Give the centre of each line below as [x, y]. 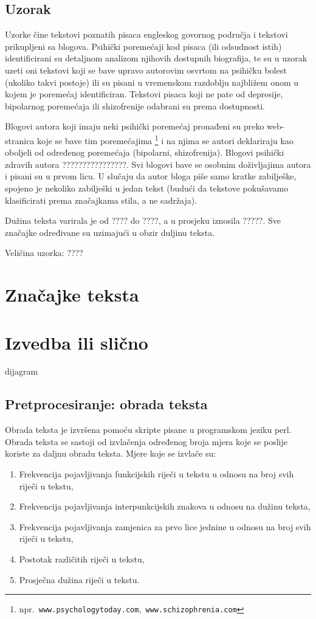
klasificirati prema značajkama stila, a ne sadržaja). [101, 200]
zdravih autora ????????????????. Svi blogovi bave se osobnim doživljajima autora [158, 164]
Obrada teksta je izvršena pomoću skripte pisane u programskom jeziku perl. [148, 430]
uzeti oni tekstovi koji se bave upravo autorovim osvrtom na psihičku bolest [146, 70]
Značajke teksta [72, 295]
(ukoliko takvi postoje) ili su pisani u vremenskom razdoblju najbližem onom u [152, 82]
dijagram [22, 371]
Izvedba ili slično [77, 342]
